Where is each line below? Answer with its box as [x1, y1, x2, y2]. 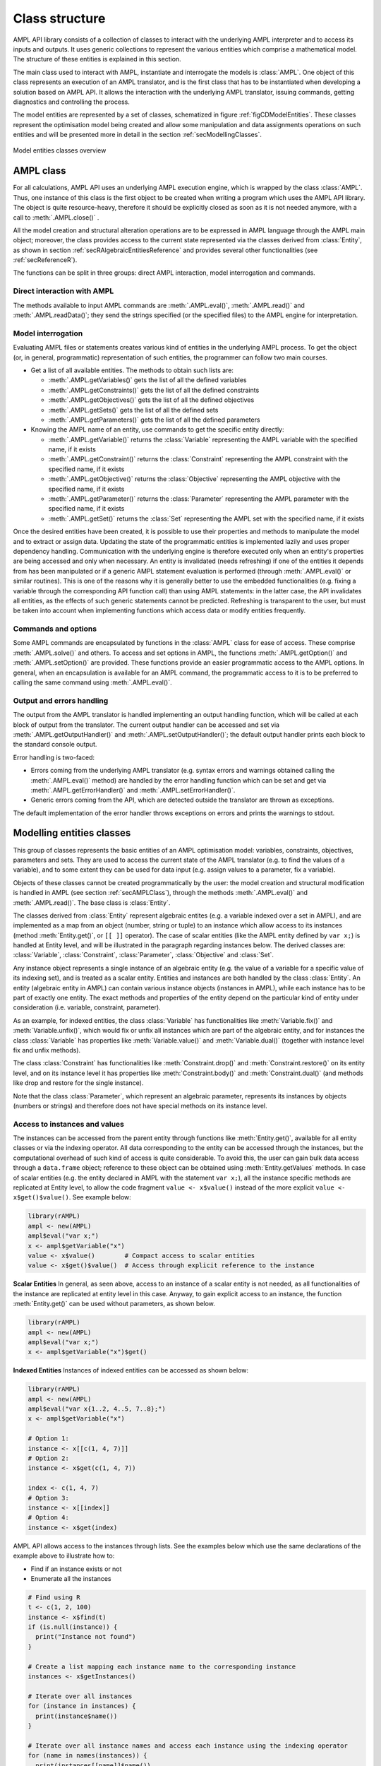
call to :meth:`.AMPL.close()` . [13, 213, 99, 222]
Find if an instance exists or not [30, 1565, 122, 1573]
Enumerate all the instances [30, 1574, 111, 1582]
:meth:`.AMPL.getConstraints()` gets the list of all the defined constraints [48, 386, 260, 394]
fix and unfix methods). [13, 1046, 81, 1054]
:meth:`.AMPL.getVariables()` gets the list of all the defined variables [48, 376, 247, 384]
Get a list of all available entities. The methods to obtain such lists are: [30, 366, 234, 374]
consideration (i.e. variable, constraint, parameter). [13, 1003, 162, 1012]
